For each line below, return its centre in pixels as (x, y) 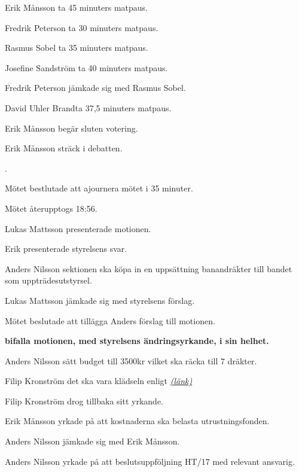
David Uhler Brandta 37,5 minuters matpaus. (88, 107)
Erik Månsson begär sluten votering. (71, 128)
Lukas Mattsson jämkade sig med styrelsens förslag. (100, 300)
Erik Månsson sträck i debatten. (64, 148)
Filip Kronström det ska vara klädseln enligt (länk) (99, 381)
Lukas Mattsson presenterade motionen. (78, 228)
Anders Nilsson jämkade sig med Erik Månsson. (92, 441)
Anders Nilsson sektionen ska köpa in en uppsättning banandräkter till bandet (149, 268)
